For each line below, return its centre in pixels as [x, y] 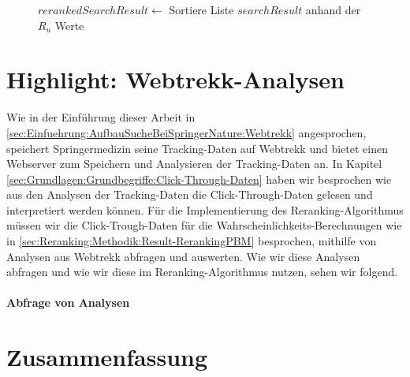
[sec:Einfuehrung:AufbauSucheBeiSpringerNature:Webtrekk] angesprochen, [186, 132]
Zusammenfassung [107, 357]
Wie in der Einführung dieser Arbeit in [101, 117]
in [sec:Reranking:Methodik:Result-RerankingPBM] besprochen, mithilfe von [192, 241]
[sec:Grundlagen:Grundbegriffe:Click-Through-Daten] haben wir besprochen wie [199, 179]
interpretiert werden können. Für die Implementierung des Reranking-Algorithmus [205, 209]
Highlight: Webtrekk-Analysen [175, 79]
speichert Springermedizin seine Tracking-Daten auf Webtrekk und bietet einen [197, 148]
